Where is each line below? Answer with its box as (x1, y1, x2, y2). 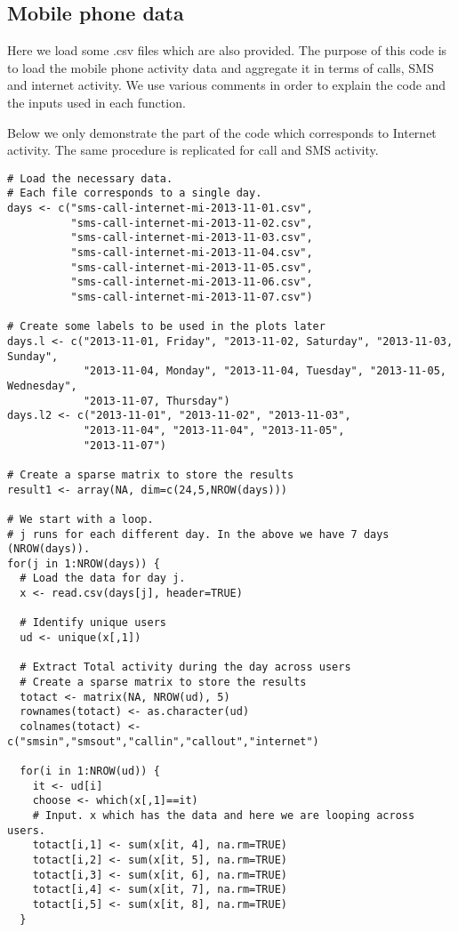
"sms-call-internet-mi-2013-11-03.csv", (70, 231, 313, 245)
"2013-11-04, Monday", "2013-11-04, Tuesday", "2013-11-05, (83, 365, 446, 378)
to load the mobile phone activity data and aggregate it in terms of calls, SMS (7, 58, 434, 76)
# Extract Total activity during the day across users (20, 661, 351, 674)
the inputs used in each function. (7, 92, 186, 111)
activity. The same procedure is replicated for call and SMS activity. (7, 141, 379, 159)
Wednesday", (7, 379, 77, 392)
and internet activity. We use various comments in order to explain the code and (7, 76, 446, 94)
